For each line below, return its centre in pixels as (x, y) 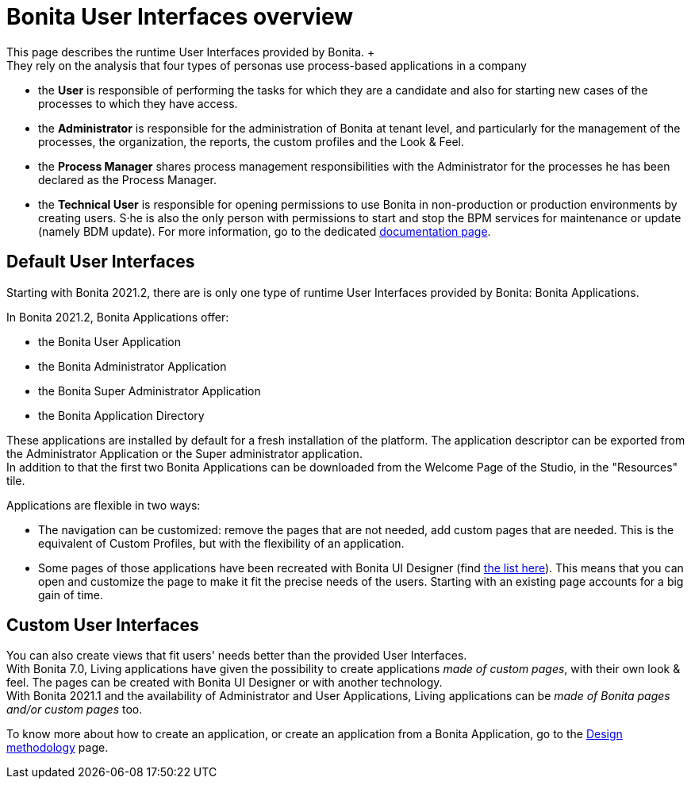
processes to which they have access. (138, 103)
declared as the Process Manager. (127, 179)
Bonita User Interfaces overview (180, 17)
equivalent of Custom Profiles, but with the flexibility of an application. (221, 543)
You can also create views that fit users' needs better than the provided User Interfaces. (237, 656)
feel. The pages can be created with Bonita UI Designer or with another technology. (225, 683)
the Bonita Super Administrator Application (150, 391)
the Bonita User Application (110, 341)
